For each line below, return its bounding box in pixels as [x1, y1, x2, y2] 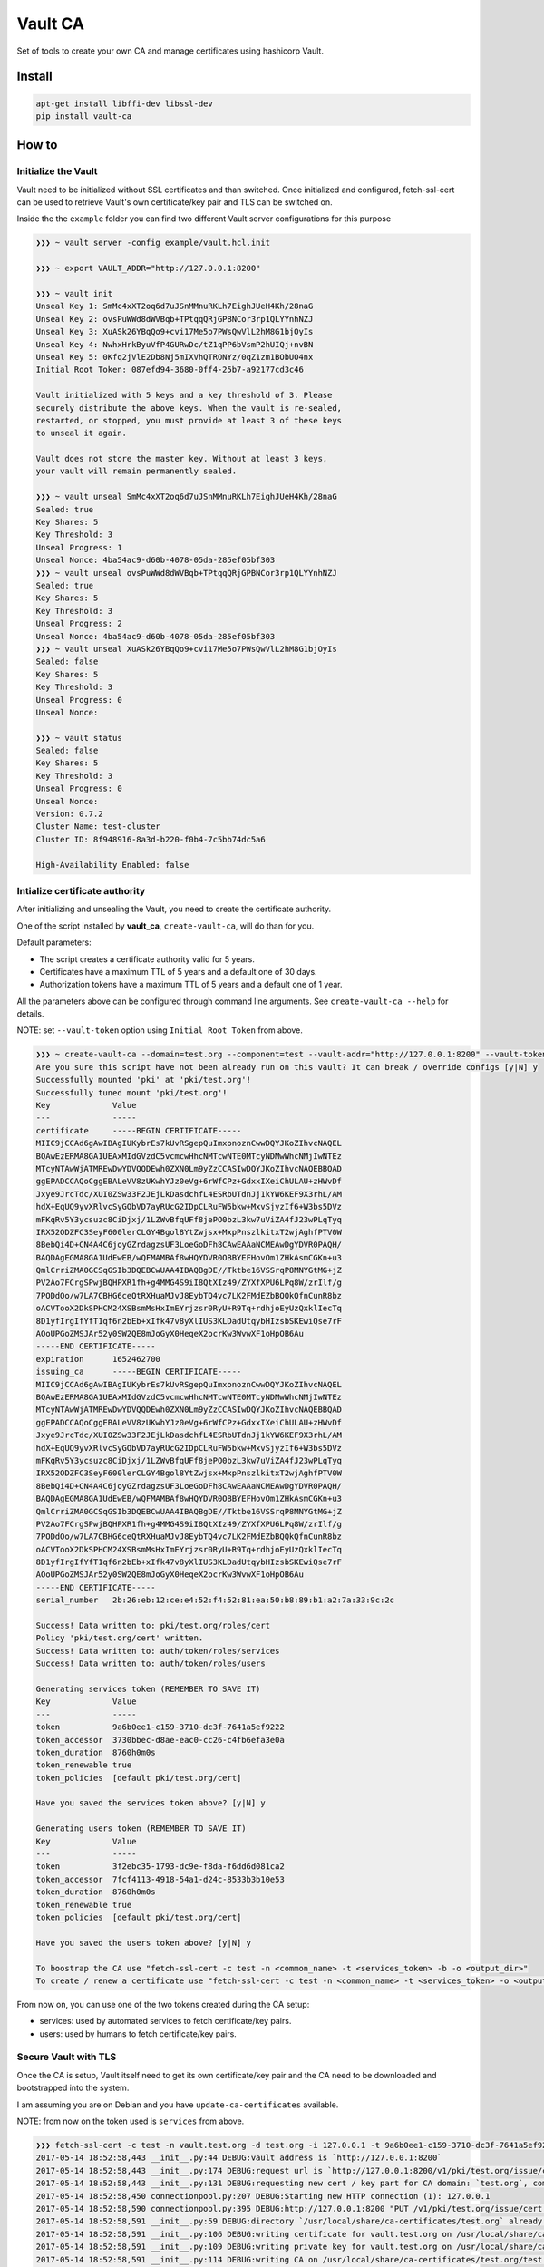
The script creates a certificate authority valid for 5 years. [39, 953, 256, 965]
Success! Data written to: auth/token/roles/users [35, 1659, 267, 1669]
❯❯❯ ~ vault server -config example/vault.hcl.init [35, 238, 271, 248]
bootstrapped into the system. [16, 2082, 130, 2094]
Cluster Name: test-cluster [35, 822, 160, 832]
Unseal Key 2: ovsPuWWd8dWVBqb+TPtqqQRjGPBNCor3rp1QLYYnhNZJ [35, 314, 314, 324]
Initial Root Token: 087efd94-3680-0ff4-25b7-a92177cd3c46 [35, 365, 304, 375]
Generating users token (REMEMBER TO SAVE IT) [35, 1824, 247, 1834]
